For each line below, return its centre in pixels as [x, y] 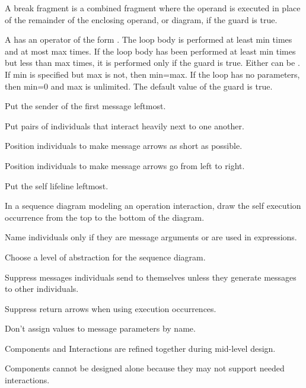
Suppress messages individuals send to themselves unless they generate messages [151, 277]
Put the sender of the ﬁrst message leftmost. [85, 106]
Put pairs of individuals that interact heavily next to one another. [125, 125]
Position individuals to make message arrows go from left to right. [125, 165]
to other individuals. [42, 289]
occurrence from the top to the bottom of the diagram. [105, 217]
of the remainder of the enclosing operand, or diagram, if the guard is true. [141, 19]
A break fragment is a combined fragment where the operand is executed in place [153, 8]
